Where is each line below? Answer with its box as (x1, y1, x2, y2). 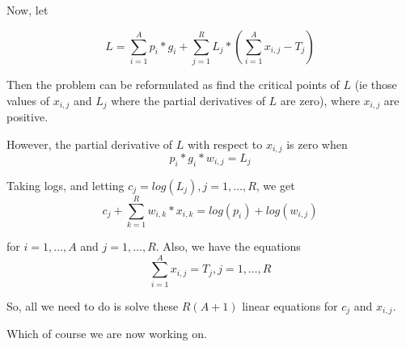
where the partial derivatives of (111, 91, 265, 108)
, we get (256, 176, 295, 193)
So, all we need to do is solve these (6, 297, 179, 314)
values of (6, 91, 49, 108)
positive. (6, 108, 49, 125)
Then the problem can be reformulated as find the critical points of (6, 75, 340, 92)
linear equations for (242, 297, 338, 314)
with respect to (187, 135, 263, 152)
